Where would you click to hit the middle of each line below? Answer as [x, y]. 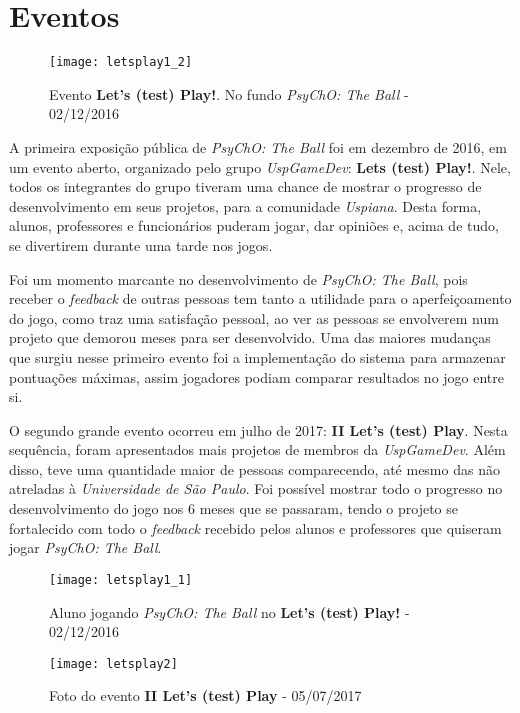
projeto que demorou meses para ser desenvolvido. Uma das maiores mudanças [250, 337]
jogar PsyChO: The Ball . [85, 547]
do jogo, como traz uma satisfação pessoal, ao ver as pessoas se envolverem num [254, 317]
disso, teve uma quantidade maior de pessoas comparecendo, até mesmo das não [254, 468]
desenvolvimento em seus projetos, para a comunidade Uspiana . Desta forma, [245, 205]
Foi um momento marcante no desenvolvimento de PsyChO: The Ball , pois [238, 278]
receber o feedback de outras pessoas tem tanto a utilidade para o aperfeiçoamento [260, 298]
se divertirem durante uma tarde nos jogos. [141, 244]
